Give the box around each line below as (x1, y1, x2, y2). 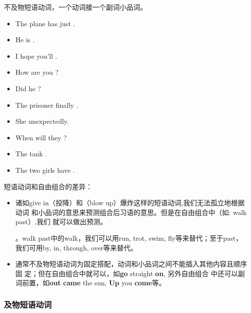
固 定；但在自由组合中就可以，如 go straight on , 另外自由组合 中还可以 (15, 268, 238, 278)
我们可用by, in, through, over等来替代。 (15, 242, 138, 252)
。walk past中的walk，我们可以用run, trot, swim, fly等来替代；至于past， (15, 232, 243, 243)
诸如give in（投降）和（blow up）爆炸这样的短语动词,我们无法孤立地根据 (15, 198, 245, 208)
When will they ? (15, 132, 67, 142)
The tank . (15, 148, 47, 159)
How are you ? (15, 67, 59, 77)
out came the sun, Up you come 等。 (49, 278, 166, 288)
